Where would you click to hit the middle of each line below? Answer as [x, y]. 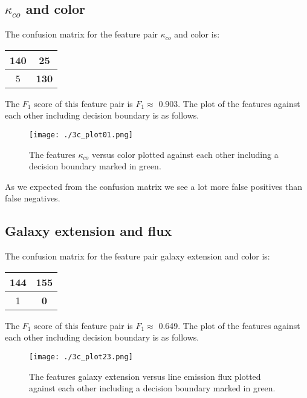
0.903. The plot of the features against [229, 103]
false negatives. [33, 198]
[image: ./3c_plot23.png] [81, 357]
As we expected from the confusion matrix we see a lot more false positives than [154, 186]
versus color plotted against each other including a [185, 154]
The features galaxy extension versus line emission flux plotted [145, 376]
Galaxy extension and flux [89, 231]
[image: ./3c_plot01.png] [81, 135]
